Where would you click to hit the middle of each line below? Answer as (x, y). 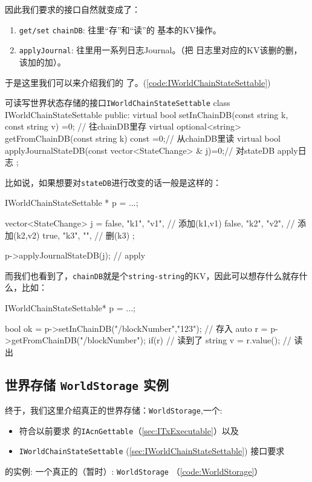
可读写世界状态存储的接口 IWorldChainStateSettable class (118, 103)
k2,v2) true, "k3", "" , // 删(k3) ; (76, 235)
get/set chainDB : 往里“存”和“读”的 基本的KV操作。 (120, 29)
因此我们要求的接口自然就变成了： (73, 9)
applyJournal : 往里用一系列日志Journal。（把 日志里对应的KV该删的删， (161, 50)
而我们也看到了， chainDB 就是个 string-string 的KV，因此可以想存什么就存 (152, 275)
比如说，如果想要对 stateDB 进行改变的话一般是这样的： (113, 182)
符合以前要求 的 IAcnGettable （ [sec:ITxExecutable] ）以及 (129, 430)
